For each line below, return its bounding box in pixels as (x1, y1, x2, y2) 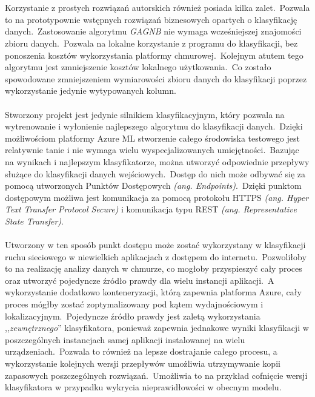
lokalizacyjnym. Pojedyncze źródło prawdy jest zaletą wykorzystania (5, 309, 260, 322)
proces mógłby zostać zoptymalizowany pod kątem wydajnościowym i (5, 298, 264, 310)
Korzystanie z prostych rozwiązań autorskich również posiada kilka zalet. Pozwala (5, 1, 310, 14)
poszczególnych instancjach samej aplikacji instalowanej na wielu (5, 333, 245, 346)
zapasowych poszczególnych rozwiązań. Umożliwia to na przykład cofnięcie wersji (5, 369, 308, 381)
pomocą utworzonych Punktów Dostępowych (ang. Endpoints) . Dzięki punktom (5, 179, 302, 192)
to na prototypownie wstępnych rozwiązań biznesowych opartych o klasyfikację (5, 13, 297, 25)
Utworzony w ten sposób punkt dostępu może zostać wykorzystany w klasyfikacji (5, 238, 306, 251)
